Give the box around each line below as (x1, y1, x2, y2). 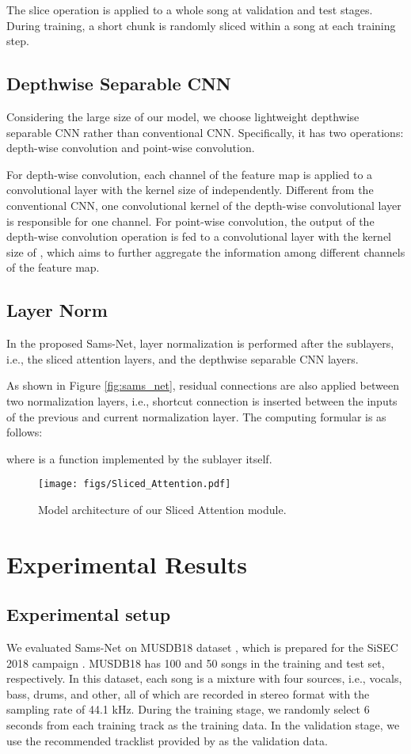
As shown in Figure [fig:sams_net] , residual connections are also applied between (6, 377, 399, 394)
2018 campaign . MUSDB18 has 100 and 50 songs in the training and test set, (6, 654, 385, 671)
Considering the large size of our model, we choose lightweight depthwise (6, 108, 360, 124)
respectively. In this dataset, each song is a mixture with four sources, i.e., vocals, (6, 670, 402, 687)
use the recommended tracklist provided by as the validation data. (6, 732, 328, 748)
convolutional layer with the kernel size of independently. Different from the (6, 181, 374, 198)
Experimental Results (6, 547, 247, 580)
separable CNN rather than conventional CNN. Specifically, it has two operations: (6, 124, 404, 140)
